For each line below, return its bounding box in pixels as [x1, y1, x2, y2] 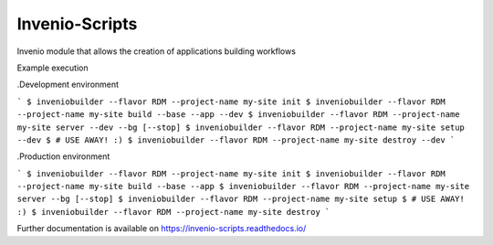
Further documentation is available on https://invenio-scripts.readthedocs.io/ [16, 223, 307, 234]
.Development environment [16, 79, 119, 91]
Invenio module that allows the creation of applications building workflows [16, 46, 297, 57]
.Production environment [16, 151, 110, 162]
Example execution [16, 62, 89, 73]
